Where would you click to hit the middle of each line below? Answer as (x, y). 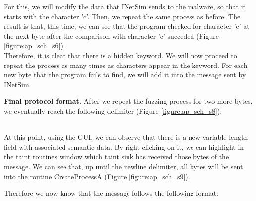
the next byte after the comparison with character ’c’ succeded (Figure (111, 35)
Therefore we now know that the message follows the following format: (111, 193)
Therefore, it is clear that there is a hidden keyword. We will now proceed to (121, 55)
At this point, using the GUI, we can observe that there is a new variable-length (126, 137)
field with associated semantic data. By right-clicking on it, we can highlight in (124, 147)
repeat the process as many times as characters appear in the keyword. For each (126, 65)
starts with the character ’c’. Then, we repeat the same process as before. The (122, 16)
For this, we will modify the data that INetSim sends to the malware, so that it (125, 6)
